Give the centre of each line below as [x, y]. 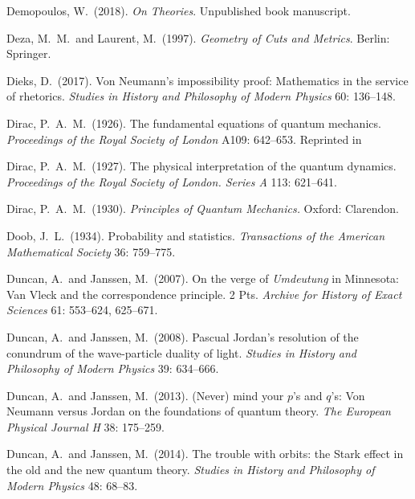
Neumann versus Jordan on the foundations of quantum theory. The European [199, 411]
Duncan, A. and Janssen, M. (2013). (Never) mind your [145, 395]
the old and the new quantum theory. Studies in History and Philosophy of [191, 470]
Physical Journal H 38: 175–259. [86, 426]
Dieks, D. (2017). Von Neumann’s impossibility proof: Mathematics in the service [207, 80]
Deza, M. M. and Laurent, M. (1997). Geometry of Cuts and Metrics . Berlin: [198, 37]
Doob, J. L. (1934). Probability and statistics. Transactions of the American [196, 235]
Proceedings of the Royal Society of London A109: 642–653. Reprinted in [184, 139]
